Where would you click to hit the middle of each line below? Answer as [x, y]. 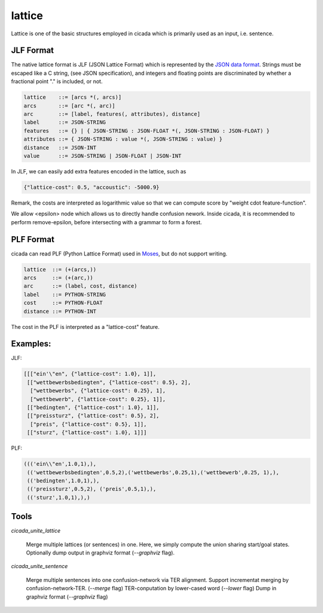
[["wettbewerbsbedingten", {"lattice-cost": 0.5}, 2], [109, 382]
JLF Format [32, 51]
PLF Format [33, 239]
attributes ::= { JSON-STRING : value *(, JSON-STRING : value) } [123, 139]
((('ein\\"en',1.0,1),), [60, 464]
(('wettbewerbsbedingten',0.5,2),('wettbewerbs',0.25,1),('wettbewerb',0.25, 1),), [153, 472]
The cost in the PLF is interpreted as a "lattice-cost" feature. [85, 327]
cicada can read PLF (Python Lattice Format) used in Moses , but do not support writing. [119, 254]
